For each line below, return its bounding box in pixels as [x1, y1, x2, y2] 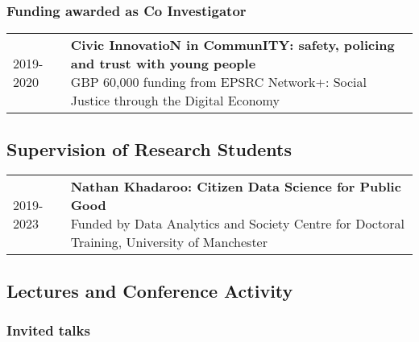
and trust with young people [70, 54, 256, 73]
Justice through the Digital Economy [70, 91, 280, 110]
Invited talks [6, 320, 90, 340]
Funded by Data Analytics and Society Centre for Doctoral [70, 214, 404, 233]
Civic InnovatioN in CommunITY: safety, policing [70, 35, 395, 55]
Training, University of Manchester [70, 233, 268, 252]
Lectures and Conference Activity [6, 278, 293, 303]
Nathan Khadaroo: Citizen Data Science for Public [70, 177, 401, 196]
